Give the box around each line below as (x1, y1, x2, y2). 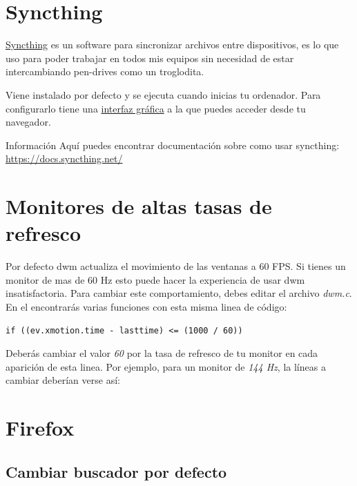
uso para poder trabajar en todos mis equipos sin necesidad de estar (6, 50, 294, 65)
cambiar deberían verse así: (6, 373, 120, 387)
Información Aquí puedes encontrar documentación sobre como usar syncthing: (6, 137, 340, 152)
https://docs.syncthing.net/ (6, 151, 123, 166)
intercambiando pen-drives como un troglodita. (6, 64, 204, 79)
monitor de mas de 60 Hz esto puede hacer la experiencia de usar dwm (6, 272, 305, 286)
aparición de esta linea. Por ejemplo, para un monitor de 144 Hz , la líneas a (6, 359, 326, 373)
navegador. (6, 115, 51, 129)
